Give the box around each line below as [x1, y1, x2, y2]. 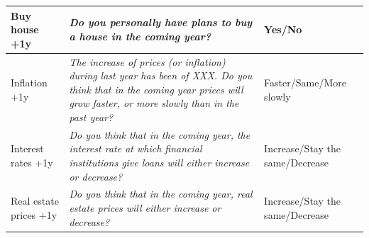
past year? [69, 109, 114, 124]
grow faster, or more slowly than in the [69, 96, 239, 110]
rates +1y [11, 154, 53, 169]
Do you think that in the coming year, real [69, 186, 253, 201]
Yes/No [264, 22, 302, 37]
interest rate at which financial [69, 141, 202, 156]
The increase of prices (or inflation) [69, 54, 226, 69]
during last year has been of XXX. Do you [69, 68, 253, 83]
